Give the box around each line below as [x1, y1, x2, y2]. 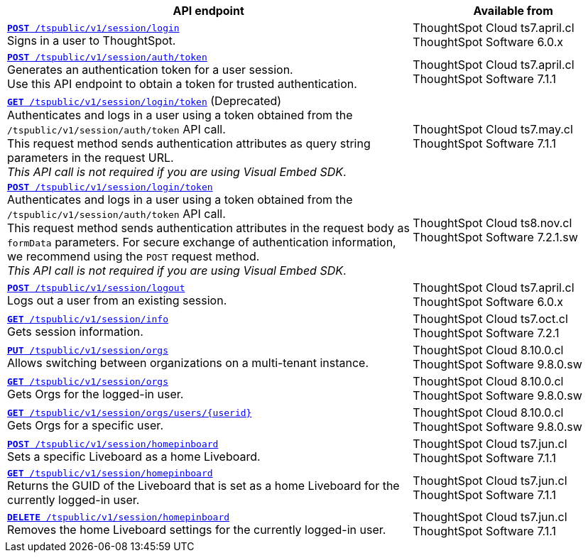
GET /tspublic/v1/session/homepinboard [7, 468, 213, 478]
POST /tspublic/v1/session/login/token [7, 182, 213, 192]
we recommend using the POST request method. [7, 249, 260, 263]
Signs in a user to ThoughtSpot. [7, 33, 176, 48]
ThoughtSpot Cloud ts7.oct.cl [413, 312, 568, 326]
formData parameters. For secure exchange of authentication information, [7, 235, 396, 249]
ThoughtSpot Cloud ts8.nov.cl [413, 215, 572, 230]
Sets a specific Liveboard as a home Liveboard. [7, 449, 261, 464]
